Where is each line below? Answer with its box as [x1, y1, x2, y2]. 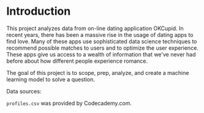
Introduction [6, 4, 71, 18]
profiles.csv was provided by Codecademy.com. [6, 99, 132, 107]
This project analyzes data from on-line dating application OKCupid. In [6, 25, 184, 32]
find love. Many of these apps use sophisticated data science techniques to [6, 37, 197, 45]
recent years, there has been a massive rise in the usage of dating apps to [6, 31, 194, 38]
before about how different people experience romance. [6, 57, 148, 64]
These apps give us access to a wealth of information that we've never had [6, 50, 196, 58]
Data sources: [6, 87, 42, 95]
